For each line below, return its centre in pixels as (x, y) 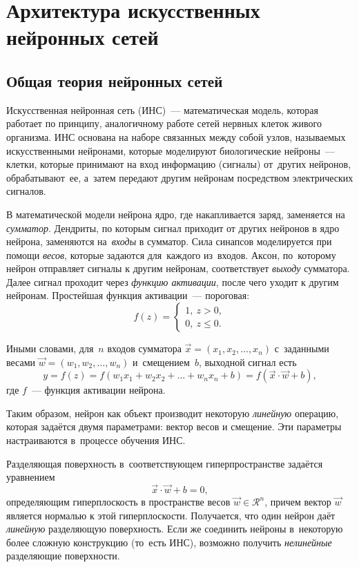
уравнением (31, 477)
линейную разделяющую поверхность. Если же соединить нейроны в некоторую (175, 529)
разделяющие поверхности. (63, 556)
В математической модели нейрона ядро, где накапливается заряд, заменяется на (176, 214)
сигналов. (26, 191)
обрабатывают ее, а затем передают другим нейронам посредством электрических (180, 177)
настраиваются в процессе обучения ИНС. (96, 440)
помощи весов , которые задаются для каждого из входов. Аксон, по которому (171, 254)
